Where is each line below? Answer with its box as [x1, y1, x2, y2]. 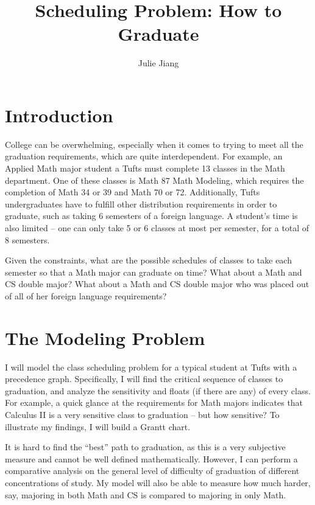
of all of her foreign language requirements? [5, 289, 167, 302]
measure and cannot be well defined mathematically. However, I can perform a [5, 452, 298, 465]
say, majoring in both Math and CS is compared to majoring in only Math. [5, 488, 286, 501]
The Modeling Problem [5, 325, 205, 350]
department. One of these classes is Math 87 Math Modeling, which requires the [5, 173, 304, 186]
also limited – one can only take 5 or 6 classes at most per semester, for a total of [5, 221, 310, 234]
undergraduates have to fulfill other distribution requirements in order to [5, 197, 277, 210]
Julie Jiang [138, 57, 179, 69]
